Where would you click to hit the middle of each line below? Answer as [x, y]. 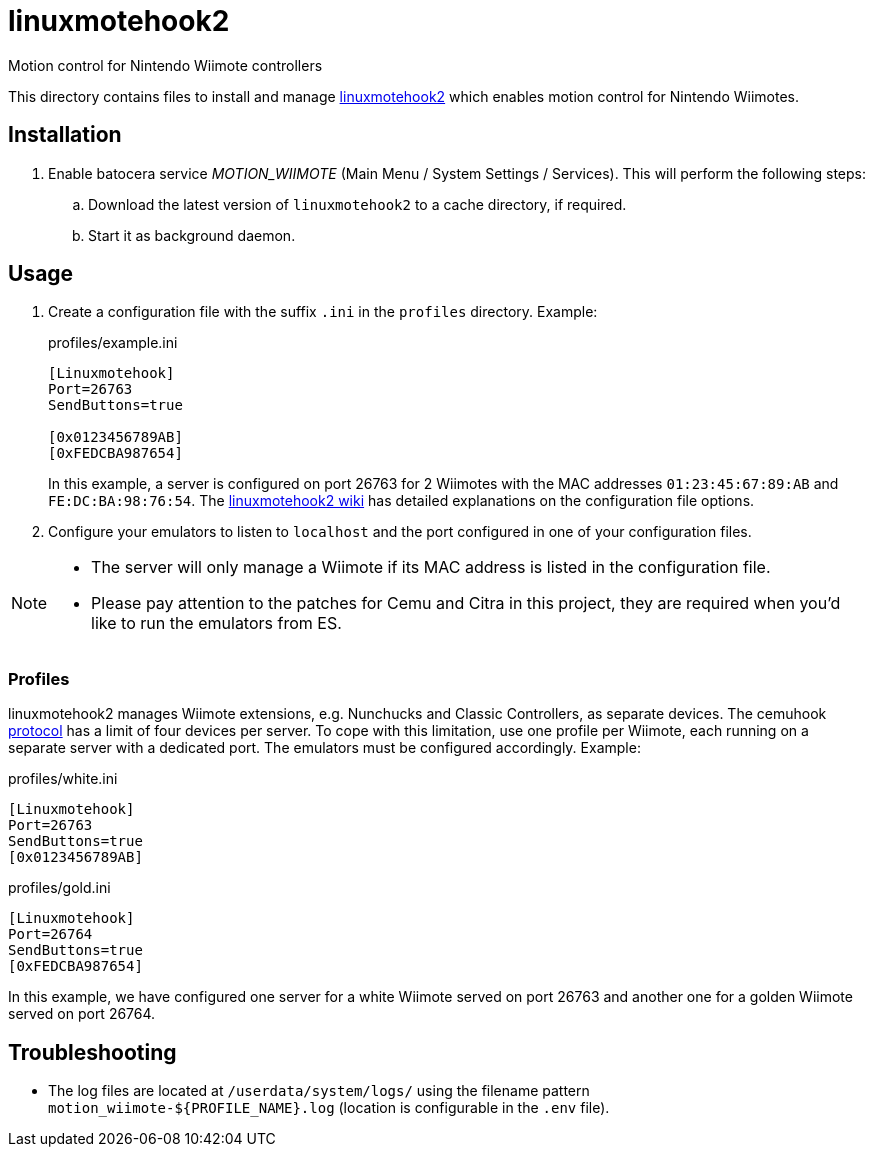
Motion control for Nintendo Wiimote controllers [165, 65]
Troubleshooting [92, 1052]
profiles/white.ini [63, 779]
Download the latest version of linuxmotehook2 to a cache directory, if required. [357, 204]
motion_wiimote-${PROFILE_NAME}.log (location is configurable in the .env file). [329, 1108]
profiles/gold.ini [59, 888]
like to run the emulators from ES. [216, 623]
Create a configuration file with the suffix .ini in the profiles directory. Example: [323, 312]
